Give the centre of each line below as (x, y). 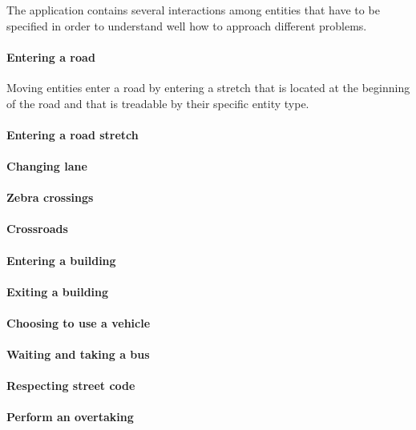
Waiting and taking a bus (78, 354)
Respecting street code (71, 386)
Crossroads (37, 229)
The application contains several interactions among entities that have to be (193, 10)
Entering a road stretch (73, 134)
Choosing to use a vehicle (79, 322)
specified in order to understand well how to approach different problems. (187, 25)
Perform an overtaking (70, 417)
